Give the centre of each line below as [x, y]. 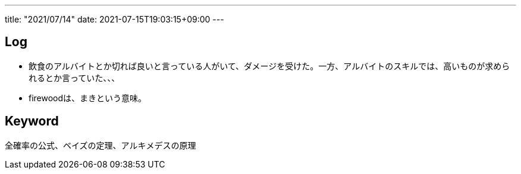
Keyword [32, 121]
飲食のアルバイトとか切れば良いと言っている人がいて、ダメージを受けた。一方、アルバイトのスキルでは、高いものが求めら [269, 66]
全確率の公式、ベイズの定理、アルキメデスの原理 [101, 145]
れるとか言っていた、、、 [74, 78]
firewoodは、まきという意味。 [88, 98]
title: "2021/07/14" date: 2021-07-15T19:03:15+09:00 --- [114, 19]
